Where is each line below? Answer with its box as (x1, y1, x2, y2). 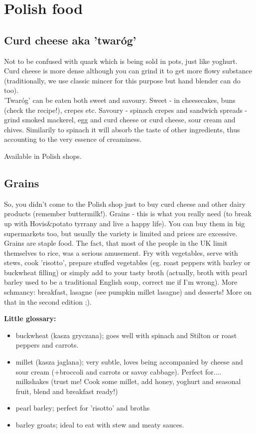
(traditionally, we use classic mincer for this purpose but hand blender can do (4, 75, 241, 85)
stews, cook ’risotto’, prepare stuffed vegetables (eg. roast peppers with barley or (4, 257, 251, 268)
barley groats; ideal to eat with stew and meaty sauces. (15, 420, 184, 430)
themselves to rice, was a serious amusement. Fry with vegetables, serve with (4, 247, 238, 258)
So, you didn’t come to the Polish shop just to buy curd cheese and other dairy (4, 198, 246, 209)
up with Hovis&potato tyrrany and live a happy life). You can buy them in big (4, 218, 245, 228)
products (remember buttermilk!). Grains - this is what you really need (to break (4, 208, 252, 219)
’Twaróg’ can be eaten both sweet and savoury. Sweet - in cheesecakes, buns (4, 94, 236, 105)
